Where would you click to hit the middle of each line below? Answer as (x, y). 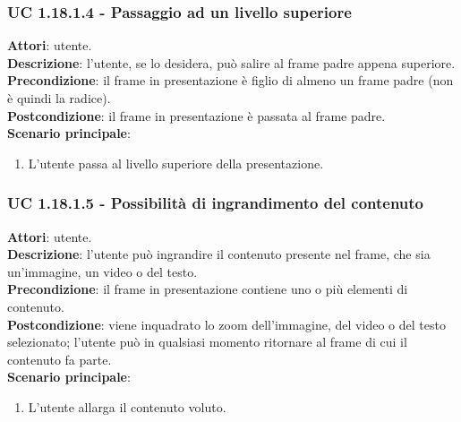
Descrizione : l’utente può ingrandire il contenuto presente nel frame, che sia (219, 254)
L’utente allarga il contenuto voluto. (127, 406)
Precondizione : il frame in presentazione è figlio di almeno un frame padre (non (230, 80)
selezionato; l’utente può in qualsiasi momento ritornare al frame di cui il (207, 342)
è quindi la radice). (59, 98)
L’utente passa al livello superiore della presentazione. (176, 163)
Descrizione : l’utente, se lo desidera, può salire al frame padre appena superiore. (231, 62)
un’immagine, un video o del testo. (102, 271)
